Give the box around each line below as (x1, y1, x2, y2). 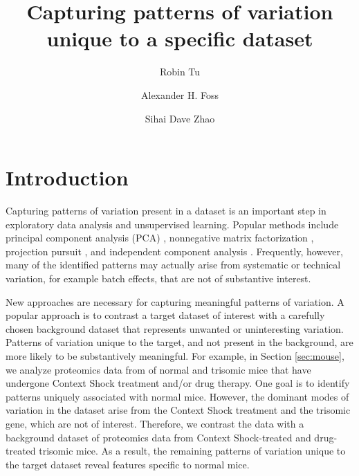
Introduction (6, 163, 129, 192)
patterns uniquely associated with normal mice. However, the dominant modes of (6, 389, 349, 403)
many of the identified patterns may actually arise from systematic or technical (6, 257, 341, 272)
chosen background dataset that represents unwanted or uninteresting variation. (6, 321, 344, 336)
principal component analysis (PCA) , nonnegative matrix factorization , (6, 230, 314, 245)
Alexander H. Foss (141, 87, 219, 102)
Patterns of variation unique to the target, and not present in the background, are (6, 335, 353, 349)
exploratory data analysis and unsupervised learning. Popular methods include (6, 217, 339, 231)
